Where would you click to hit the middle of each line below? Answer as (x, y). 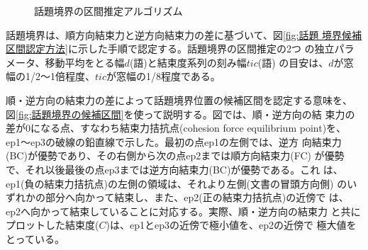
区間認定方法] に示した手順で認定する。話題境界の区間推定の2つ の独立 (170, 49)
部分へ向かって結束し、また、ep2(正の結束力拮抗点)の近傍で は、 (197, 197)
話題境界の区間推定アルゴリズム (108, 11)
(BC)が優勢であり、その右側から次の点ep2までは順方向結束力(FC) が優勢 (175, 155)
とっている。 (35, 238)
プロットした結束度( (52, 225)
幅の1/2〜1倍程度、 (50, 76)
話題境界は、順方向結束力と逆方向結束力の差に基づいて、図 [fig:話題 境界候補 (184, 34)
